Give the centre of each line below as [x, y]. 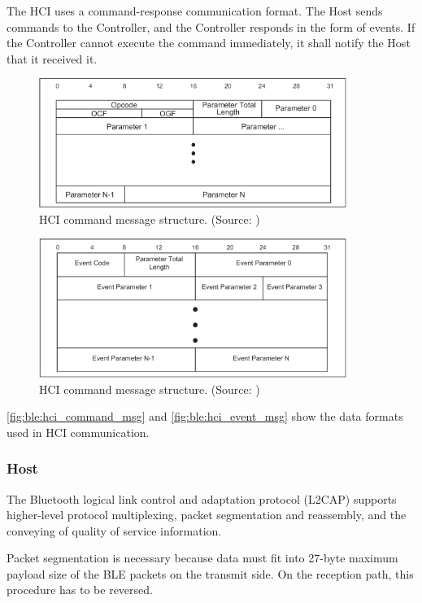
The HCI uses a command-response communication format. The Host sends [195, 11]
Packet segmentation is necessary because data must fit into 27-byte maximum [202, 558]
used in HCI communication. [78, 432]
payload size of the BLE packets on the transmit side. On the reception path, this [210, 573]
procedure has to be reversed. [80, 590]
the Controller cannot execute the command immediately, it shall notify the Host [209, 43]
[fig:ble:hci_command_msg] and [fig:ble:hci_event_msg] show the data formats [205, 416]
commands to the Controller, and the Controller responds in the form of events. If [211, 26]
